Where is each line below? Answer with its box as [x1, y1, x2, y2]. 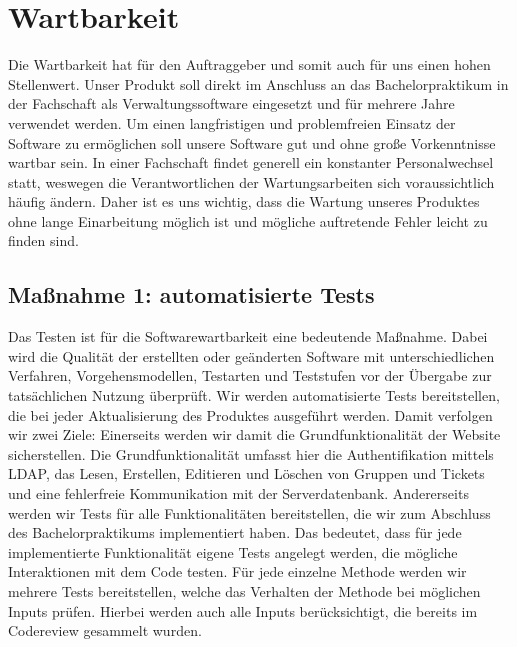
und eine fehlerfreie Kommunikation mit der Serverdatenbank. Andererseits [8, 483, 469, 504]
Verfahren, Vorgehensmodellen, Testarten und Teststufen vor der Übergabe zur [8, 365, 492, 386]
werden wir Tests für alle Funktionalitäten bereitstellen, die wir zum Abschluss [8, 502, 491, 523]
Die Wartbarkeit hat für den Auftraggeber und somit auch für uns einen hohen [8, 54, 491, 75]
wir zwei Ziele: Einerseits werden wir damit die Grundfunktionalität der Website [8, 424, 501, 445]
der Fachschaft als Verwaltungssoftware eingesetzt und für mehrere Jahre [8, 93, 455, 114]
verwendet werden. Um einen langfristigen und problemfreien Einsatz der [8, 112, 456, 133]
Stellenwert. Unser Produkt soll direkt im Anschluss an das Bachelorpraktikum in [8, 73, 509, 94]
